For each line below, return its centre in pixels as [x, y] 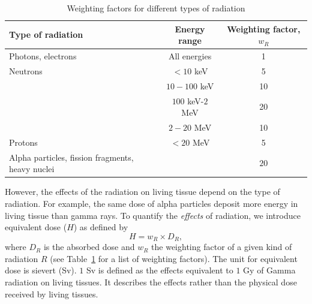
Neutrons [26, 70]
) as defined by [101, 227]
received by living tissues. [52, 294]
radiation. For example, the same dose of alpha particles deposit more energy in [151, 203]
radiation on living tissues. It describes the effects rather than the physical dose [151, 282]
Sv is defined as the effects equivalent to [160, 270]
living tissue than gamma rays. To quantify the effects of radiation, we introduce [153, 215]
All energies [190, 56]
